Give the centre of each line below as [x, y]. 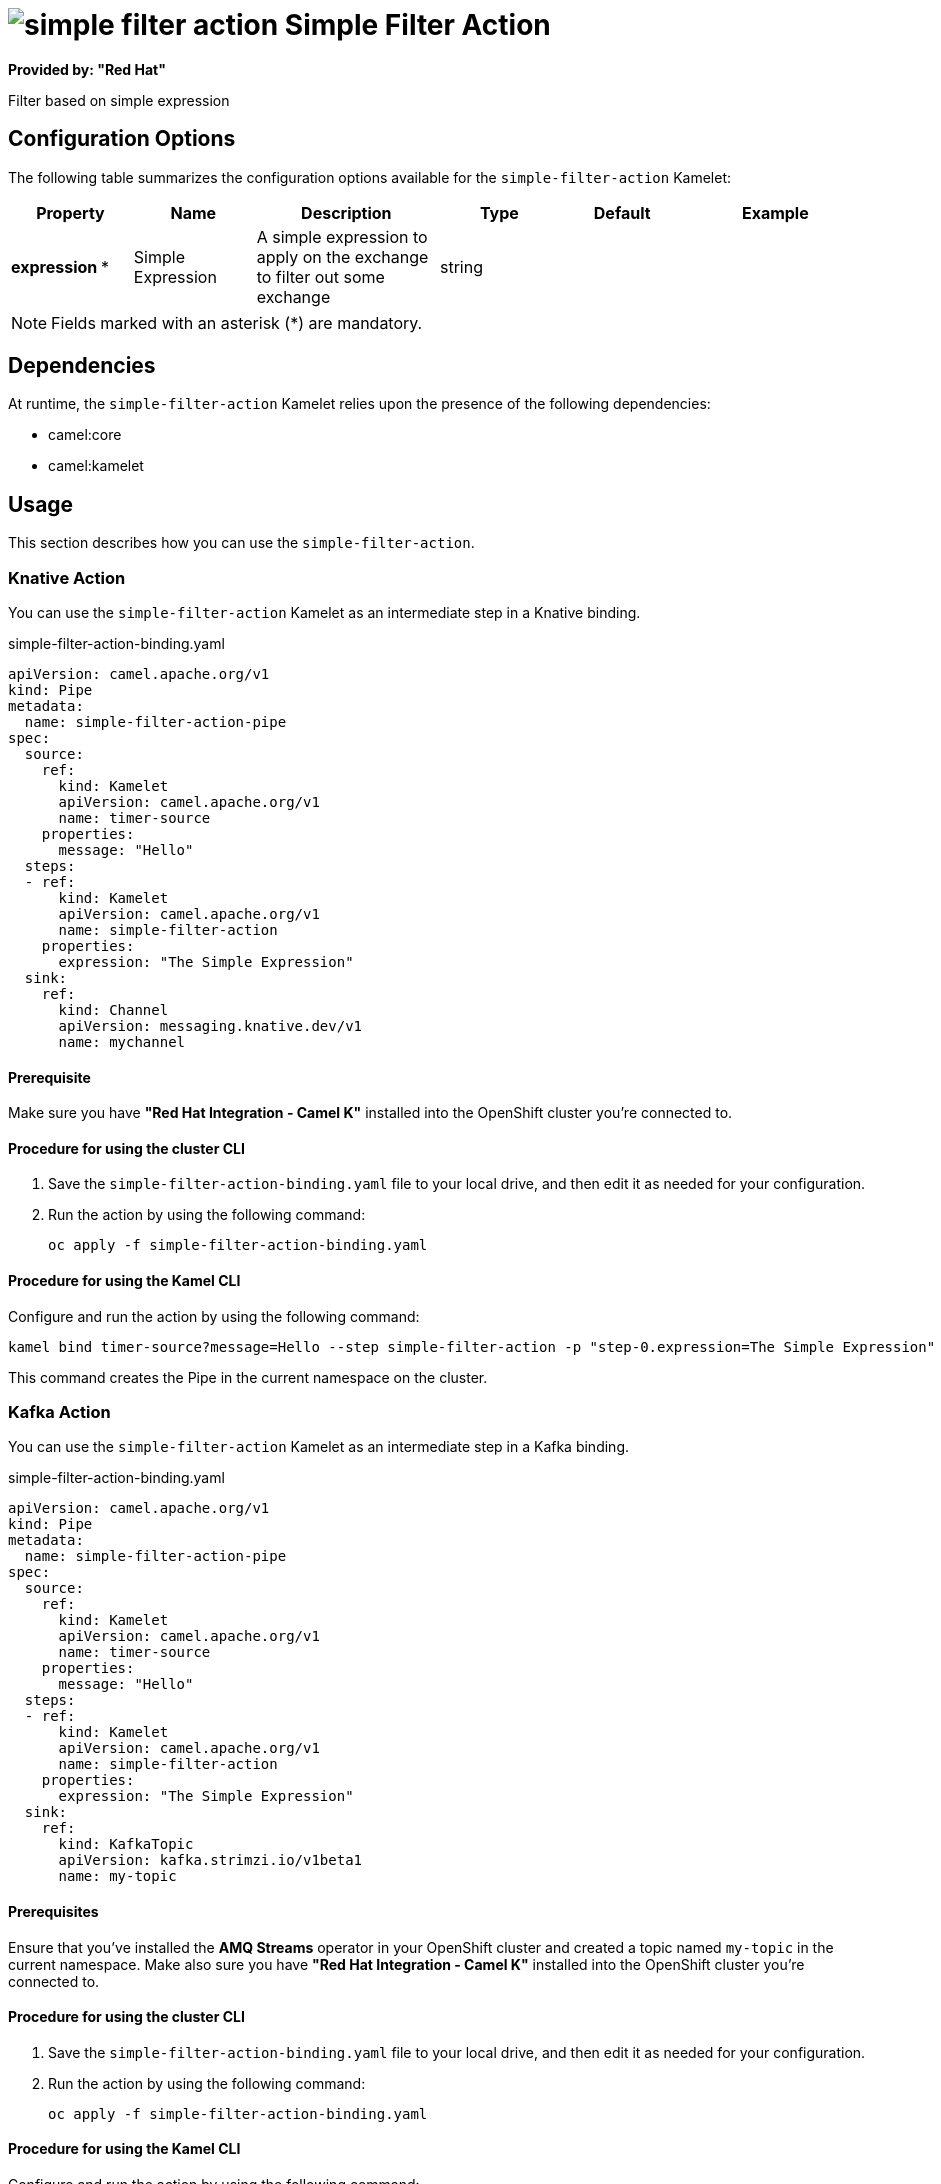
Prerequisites [53, 1912]
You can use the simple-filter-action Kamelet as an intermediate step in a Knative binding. [324, 613]
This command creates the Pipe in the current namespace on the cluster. [248, 1377]
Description [346, 212]
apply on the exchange [342, 256]
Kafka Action [59, 1412]
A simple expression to [342, 236]
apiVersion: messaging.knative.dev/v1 [210, 1026]
